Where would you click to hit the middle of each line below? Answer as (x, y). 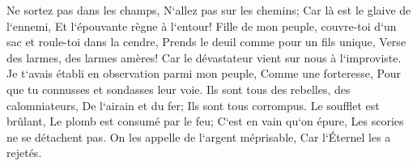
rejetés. (24, 153)
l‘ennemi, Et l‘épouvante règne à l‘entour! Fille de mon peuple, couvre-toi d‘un (202, 26)
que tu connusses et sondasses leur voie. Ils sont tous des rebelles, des (179, 89)
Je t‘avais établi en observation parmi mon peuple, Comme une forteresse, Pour (204, 73)
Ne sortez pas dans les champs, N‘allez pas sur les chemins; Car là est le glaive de (209, 10)
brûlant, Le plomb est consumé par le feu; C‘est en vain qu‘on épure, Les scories (205, 121)
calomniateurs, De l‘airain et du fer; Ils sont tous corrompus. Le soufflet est (193, 105)
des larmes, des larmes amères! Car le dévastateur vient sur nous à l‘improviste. (204, 57)
